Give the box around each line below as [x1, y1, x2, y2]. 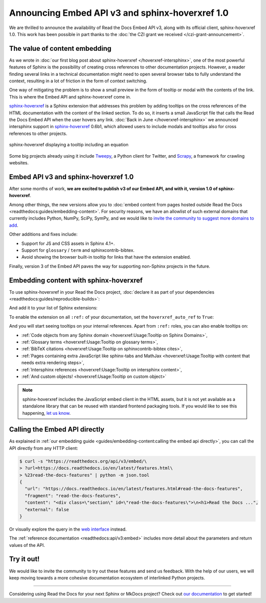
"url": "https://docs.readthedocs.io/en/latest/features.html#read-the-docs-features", [25, 486, 243, 492]
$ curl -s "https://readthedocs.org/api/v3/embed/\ [19, 458, 147, 464]
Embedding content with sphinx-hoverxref [9, 276, 143, 284]
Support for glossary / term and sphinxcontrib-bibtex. [21, 247, 135, 253]
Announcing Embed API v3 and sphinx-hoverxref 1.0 [9, 7, 229, 18]
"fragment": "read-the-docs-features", [25, 493, 121, 499]
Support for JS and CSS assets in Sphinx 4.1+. [21, 240, 115, 246]
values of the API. [9, 542, 45, 548]
